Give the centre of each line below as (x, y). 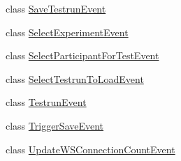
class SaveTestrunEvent (56, 8)
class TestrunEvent (46, 102)
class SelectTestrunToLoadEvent (75, 78)
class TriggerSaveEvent (55, 125)
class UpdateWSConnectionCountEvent (90, 149)
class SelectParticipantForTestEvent (82, 55)
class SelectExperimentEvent (67, 32)
